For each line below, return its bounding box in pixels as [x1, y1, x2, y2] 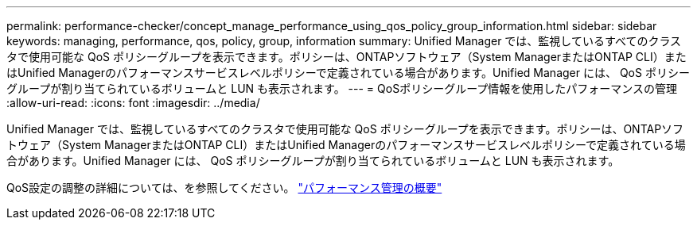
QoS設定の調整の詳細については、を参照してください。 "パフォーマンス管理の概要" [6, 181, 442, 194]
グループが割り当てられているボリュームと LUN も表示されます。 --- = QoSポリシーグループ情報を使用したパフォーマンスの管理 [6, 82, 678, 95]
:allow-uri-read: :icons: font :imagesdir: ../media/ [6, 96, 260, 109]
